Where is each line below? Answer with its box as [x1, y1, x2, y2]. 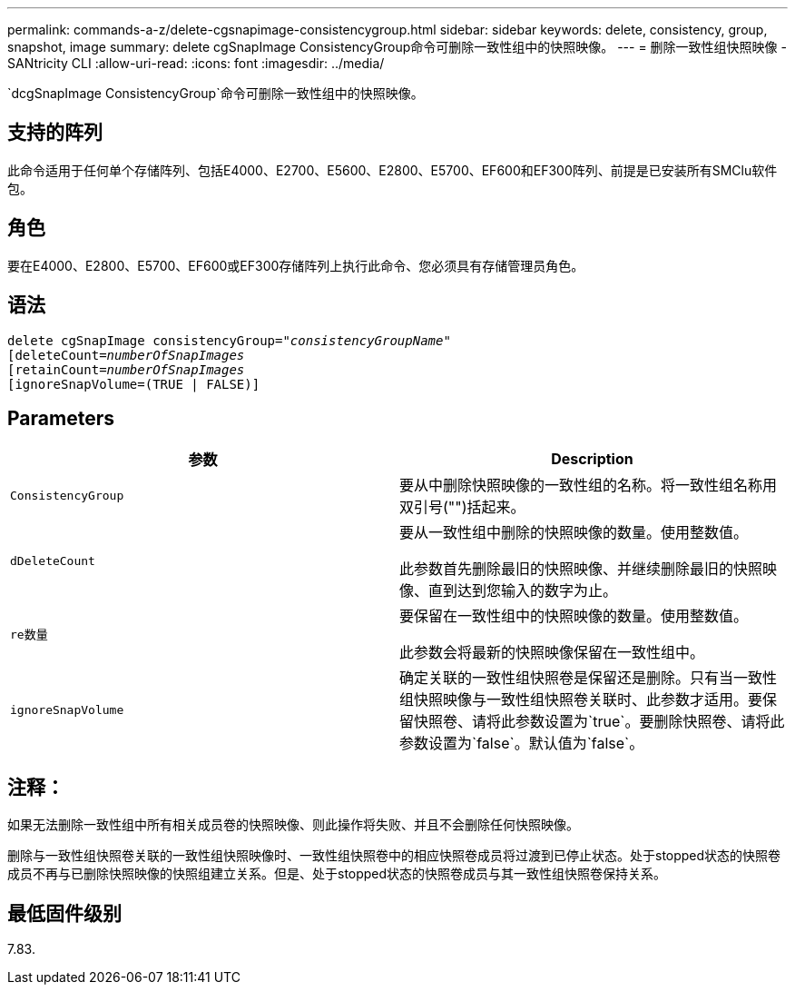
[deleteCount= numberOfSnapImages [7, 347, 245, 362]
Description [551, 450, 633, 469]
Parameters [7, 406, 114, 430]
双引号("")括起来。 [399, 498, 525, 517]
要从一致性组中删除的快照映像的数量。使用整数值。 [399, 523, 749, 542]
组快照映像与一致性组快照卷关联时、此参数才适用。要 [399, 690, 763, 709]
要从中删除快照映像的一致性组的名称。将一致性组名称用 [399, 476, 778, 495]
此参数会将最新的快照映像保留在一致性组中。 [399, 643, 705, 662]
